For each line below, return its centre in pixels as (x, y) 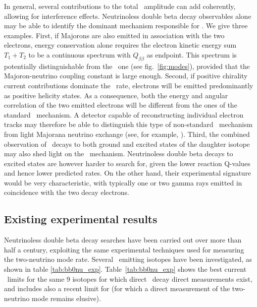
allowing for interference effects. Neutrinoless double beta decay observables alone (128, 16)
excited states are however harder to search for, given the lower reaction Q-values (127, 163)
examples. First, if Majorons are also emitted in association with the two (114, 35)
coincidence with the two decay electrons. (67, 192)
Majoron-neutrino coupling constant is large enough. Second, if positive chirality (126, 76)
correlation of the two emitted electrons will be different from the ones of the (121, 105)
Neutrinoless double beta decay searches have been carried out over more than (123, 240)
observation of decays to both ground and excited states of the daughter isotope (127, 144)
